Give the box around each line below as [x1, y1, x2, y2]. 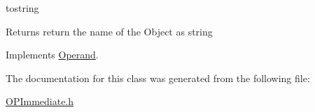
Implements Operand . [6, 47, 99, 62]
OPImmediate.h [6, 94, 74, 109]
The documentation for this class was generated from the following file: [6, 70, 310, 85]
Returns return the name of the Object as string [6, 24, 213, 38]
